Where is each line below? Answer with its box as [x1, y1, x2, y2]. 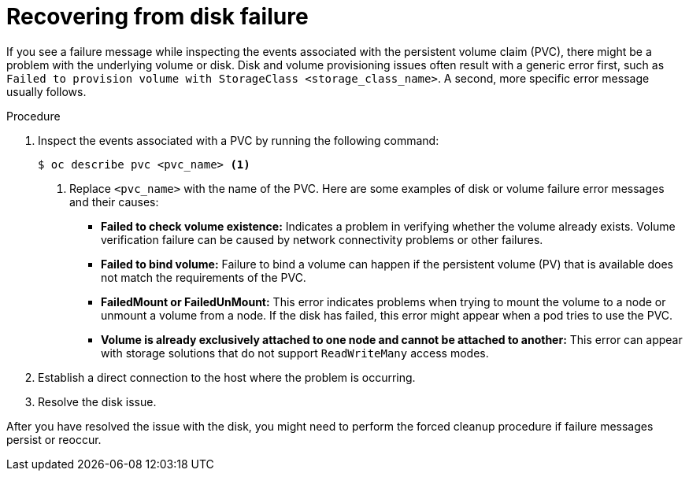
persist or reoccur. [6, 432, 102, 446]
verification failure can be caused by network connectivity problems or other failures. [101, 232, 543, 246]
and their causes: [69, 194, 159, 209]
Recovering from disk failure [6, 3, 309, 30]
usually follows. [6, 84, 87, 98]
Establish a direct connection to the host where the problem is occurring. [38, 370, 416, 384]
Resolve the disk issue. [38, 394, 157, 409]
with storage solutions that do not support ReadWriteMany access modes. [101, 346, 489, 360]
